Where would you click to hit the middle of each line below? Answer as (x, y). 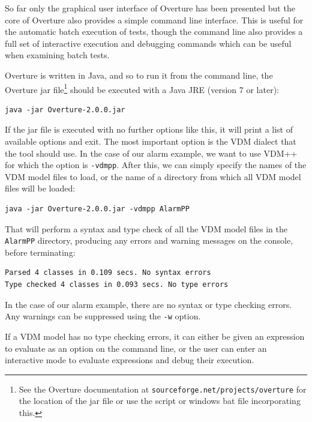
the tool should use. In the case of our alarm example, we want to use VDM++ (151, 153)
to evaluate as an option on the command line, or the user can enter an (136, 348)
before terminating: (40, 252)
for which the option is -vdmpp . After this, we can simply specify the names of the (156, 165)
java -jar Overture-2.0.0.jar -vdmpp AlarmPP (97, 209)
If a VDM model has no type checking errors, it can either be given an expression (155, 336)
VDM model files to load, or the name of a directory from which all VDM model (153, 176)
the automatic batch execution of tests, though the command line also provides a (154, 32)
